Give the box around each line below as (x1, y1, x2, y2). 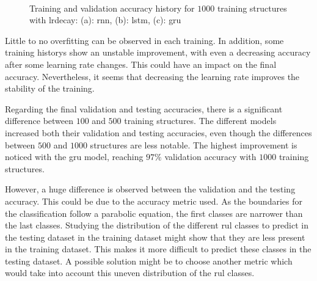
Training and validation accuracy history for (29, 1, 195, 14)
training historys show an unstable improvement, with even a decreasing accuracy (5, 46, 311, 59)
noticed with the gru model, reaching (5, 150, 144, 163)
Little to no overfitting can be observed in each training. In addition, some (5, 34, 284, 46)
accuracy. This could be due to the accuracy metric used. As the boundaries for (5, 194, 302, 207)
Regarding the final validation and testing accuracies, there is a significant (5, 102, 283, 115)
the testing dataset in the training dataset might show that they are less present (5, 230, 305, 243)
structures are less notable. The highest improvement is (90, 138, 297, 151)
